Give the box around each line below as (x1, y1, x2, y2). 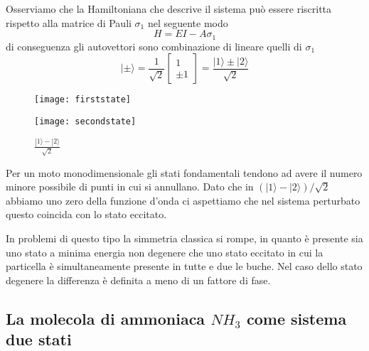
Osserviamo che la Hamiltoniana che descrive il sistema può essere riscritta (6, 1, 332, 16)
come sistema (247, 307, 347, 329)
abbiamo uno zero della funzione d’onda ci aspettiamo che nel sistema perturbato (6, 193, 360, 207)
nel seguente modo (147, 15, 228, 30)
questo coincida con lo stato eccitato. (6, 207, 167, 222)
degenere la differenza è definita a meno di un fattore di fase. (6, 272, 271, 287)
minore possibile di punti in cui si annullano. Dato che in (6, 179, 254, 194)
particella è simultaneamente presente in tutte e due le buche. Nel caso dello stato (6, 259, 363, 274)
